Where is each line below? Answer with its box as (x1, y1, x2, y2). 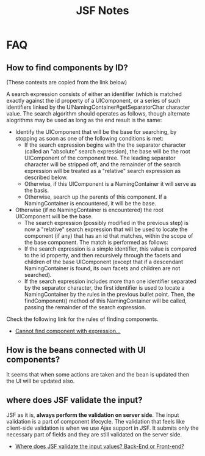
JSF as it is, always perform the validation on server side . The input (6, 411, 179, 419)
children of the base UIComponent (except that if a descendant (24, 258, 184, 265)
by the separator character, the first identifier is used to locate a (24, 284, 185, 291)
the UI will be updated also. (6, 377, 75, 384)
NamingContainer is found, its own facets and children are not (24, 265, 181, 272)
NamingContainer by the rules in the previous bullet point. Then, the (24, 291, 195, 298)
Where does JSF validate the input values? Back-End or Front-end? (15, 443, 184, 450)
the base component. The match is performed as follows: (24, 239, 169, 246)
